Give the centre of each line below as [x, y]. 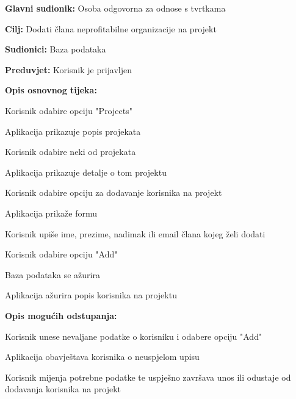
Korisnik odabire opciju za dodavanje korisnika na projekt [114, 192]
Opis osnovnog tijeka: [51, 90]
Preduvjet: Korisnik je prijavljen [69, 69]
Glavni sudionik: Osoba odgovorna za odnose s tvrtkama [115, 8]
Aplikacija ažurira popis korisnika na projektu [91, 295]
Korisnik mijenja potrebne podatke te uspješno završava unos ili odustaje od [148, 377]
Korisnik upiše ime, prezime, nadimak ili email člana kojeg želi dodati [135, 233]
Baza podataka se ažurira [52, 274]
